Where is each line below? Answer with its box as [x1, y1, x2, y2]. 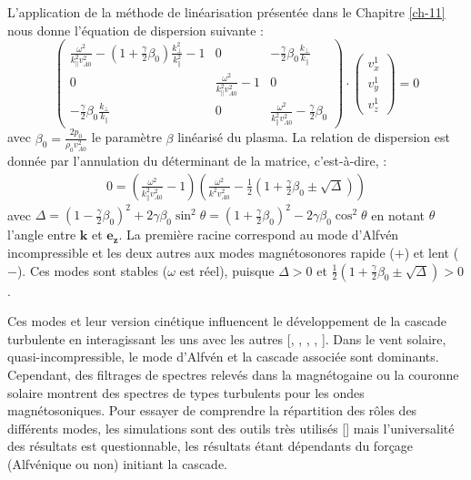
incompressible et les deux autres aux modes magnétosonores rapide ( [7, 243, 395, 262]
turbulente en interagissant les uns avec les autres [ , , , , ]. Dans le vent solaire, [7, 329, 446, 348]
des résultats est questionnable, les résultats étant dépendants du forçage [7, 436, 414, 455]
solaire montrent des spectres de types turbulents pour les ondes [7, 383, 365, 402]
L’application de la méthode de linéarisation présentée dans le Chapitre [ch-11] [7, 3, 446, 21]
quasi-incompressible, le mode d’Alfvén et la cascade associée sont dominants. [7, 347, 439, 366]
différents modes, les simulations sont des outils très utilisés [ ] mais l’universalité [7, 418, 455, 437]
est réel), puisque [179, 260, 275, 280]
